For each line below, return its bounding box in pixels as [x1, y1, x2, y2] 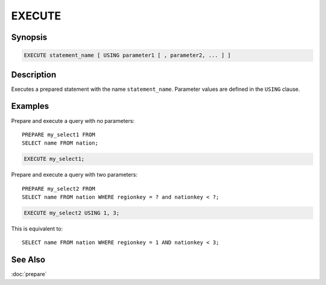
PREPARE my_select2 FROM [22, 185, 95, 192]
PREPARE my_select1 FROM [22, 131, 95, 138]
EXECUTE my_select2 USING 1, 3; [24, 209, 120, 217]
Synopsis [11, 32, 48, 42]
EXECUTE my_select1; [24, 156, 85, 163]
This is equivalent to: [11, 225, 63, 232]
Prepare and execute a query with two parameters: [11, 171, 138, 179]
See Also [11, 255, 45, 265]
